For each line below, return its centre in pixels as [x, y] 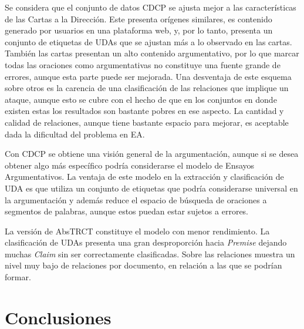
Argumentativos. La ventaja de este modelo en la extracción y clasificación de [144, 177]
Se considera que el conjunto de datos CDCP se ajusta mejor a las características [151, 7]
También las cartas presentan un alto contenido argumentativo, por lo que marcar [152, 53]
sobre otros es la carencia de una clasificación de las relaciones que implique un [147, 88]
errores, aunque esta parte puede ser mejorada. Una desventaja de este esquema [148, 76]
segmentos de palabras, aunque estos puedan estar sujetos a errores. [127, 211]
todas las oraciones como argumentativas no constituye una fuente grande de [143, 64]
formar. [18, 277]
